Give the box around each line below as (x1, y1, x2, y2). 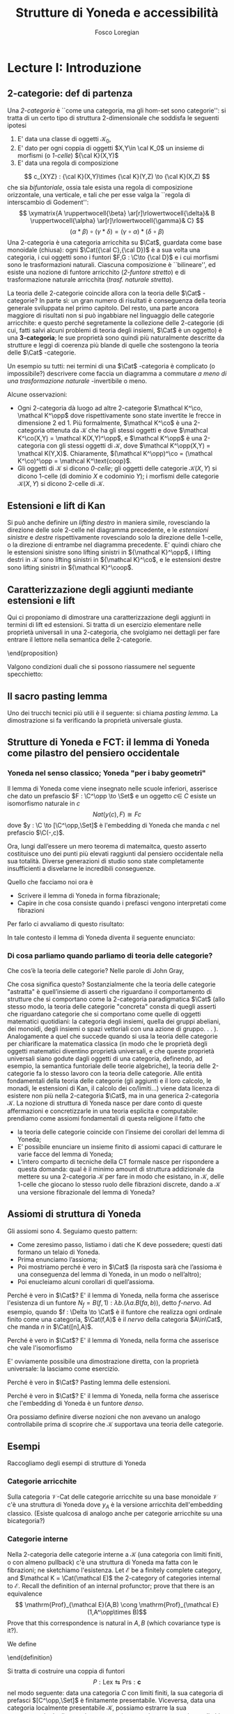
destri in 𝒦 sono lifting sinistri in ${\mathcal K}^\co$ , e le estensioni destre (7, 556, 221, 564)
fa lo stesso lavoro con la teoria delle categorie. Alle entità (36, 1069, 203, 1077)
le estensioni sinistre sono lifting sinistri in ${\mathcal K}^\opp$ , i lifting (7, 548, 211, 556)
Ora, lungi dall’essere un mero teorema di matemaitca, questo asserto (7, 842, 207, 850)
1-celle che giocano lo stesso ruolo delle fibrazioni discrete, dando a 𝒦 (17, 1180, 221, 1188)
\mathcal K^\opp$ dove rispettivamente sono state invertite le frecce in (17, 411, 221, 419)
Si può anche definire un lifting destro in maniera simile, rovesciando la (7, 519, 210, 527)
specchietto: (7, 670, 43, 679)
